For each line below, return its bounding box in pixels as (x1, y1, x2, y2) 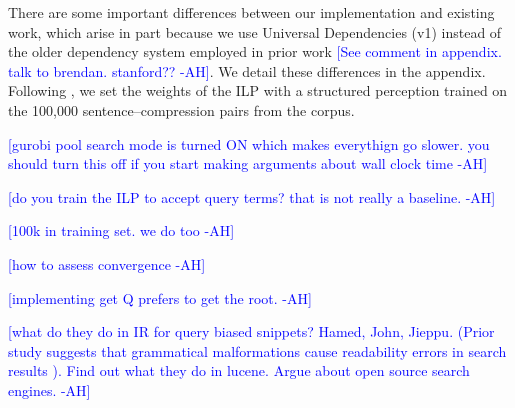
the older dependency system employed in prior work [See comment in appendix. (8, 41, 502, 62)
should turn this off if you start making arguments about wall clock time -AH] (8, 153, 488, 174)
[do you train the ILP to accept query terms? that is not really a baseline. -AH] (8, 186, 496, 207)
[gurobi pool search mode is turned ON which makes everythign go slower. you (8, 133, 490, 154)
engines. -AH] (8, 379, 91, 400)
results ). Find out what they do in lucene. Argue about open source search (8, 360, 470, 381)
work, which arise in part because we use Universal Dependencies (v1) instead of (8, 21, 502, 42)
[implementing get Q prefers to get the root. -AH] (8, 287, 312, 308)
